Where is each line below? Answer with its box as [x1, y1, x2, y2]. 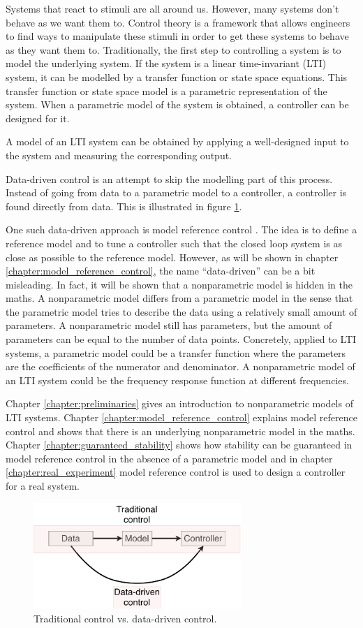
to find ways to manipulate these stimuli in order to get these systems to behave [6, 29, 349, 43]
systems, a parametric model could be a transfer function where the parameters [6, 345, 346, 360]
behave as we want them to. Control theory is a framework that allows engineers [6, 15, 350, 29]
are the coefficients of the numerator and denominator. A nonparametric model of [6, 359, 355, 374]
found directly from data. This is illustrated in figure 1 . [6, 198, 242, 213]
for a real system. [6, 479, 80, 492]
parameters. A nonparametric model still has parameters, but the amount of [6, 318, 332, 333]
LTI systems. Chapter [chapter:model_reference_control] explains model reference [6, 410, 357, 425]
